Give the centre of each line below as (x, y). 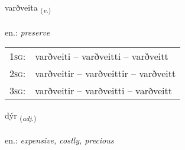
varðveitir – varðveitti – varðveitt (103, 91)
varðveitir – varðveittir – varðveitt (106, 74)
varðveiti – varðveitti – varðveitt (102, 56)
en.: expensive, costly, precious (59, 140)
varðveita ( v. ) (28, 8)
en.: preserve (27, 32)
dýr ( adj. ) (21, 116)
